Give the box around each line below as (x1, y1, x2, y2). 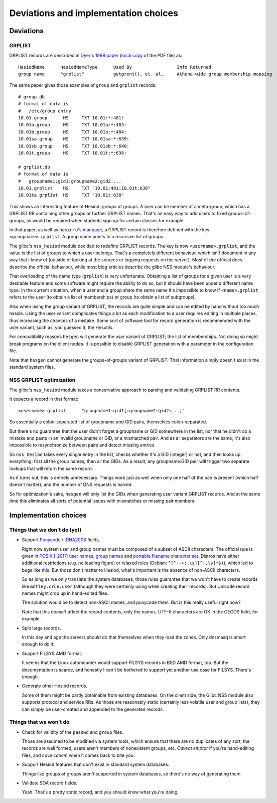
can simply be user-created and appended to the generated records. (22, 706, 164, 712)
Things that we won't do (9, 719, 70, 726)
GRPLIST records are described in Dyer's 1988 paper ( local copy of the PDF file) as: (9, 53, 183, 59)
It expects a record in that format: (9, 396, 79, 402)
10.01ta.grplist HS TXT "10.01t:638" (18, 192, 124, 198)
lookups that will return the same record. (9, 465, 93, 471)
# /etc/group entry (18, 108, 71, 114)
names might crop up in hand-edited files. (22, 590, 109, 596)
